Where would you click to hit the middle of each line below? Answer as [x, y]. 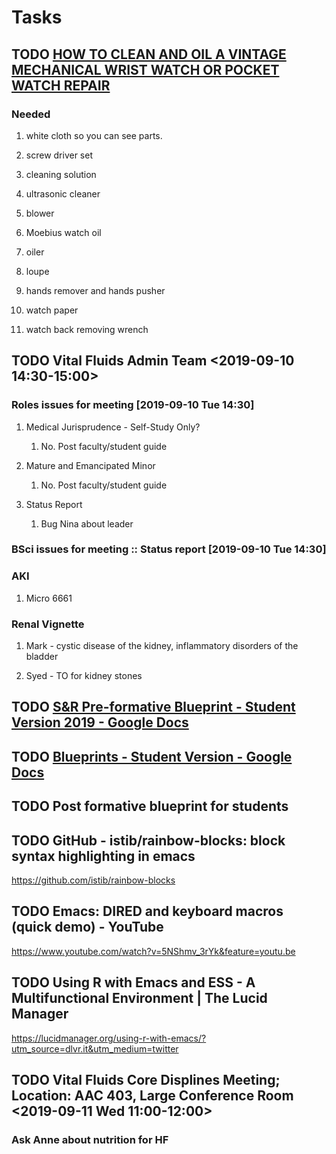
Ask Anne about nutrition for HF [90, 1139]
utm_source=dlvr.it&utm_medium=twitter [95, 1048]
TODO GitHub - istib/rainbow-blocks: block [148, 840]
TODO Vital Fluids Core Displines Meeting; [146, 1080]
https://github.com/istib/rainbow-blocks [93, 880]
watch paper [52, 310]
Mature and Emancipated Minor [90, 465]
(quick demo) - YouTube [87, 927]
